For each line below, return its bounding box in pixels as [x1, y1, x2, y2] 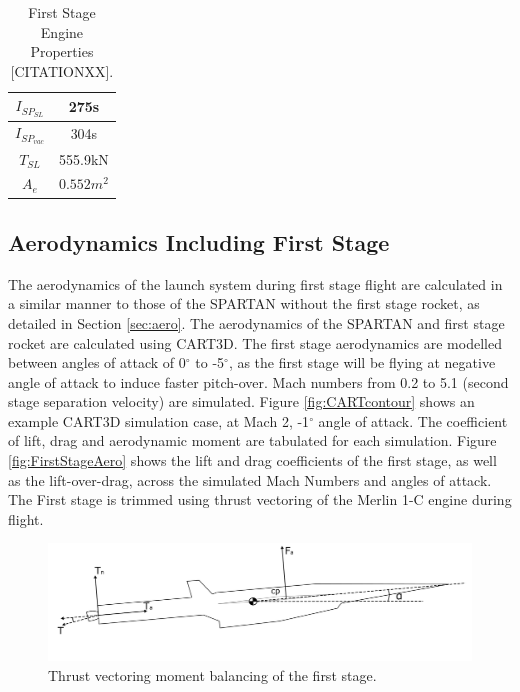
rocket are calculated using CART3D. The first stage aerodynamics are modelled [8, 332, 502, 353]
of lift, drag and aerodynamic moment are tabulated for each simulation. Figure [8, 430, 497, 451]
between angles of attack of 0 [8, 352, 186, 373]
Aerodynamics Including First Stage [8, 226, 390, 257]
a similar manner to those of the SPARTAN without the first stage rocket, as [8, 293, 480, 314]
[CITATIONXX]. [10, 60, 114, 81]
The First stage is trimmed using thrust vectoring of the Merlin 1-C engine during [8, 489, 512, 510]
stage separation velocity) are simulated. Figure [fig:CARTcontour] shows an [8, 391, 475, 412]
